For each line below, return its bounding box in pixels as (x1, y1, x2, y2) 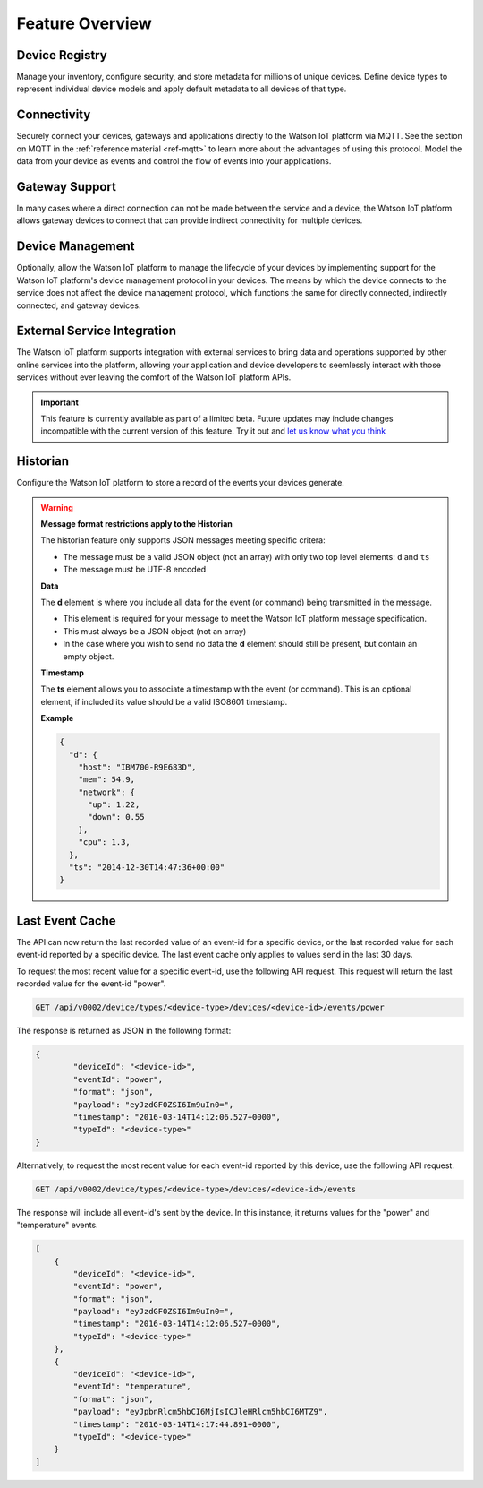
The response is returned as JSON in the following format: (16, 1026, 232, 1036)
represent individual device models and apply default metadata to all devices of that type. (16, 83, 347, 94)
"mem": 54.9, (78, 775, 136, 785)
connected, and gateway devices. (16, 300, 141, 311)
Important (40, 397, 80, 408)
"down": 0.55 (88, 812, 145, 822)
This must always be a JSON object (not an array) (63, 625, 247, 636)
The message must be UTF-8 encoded (63, 564, 207, 575)
